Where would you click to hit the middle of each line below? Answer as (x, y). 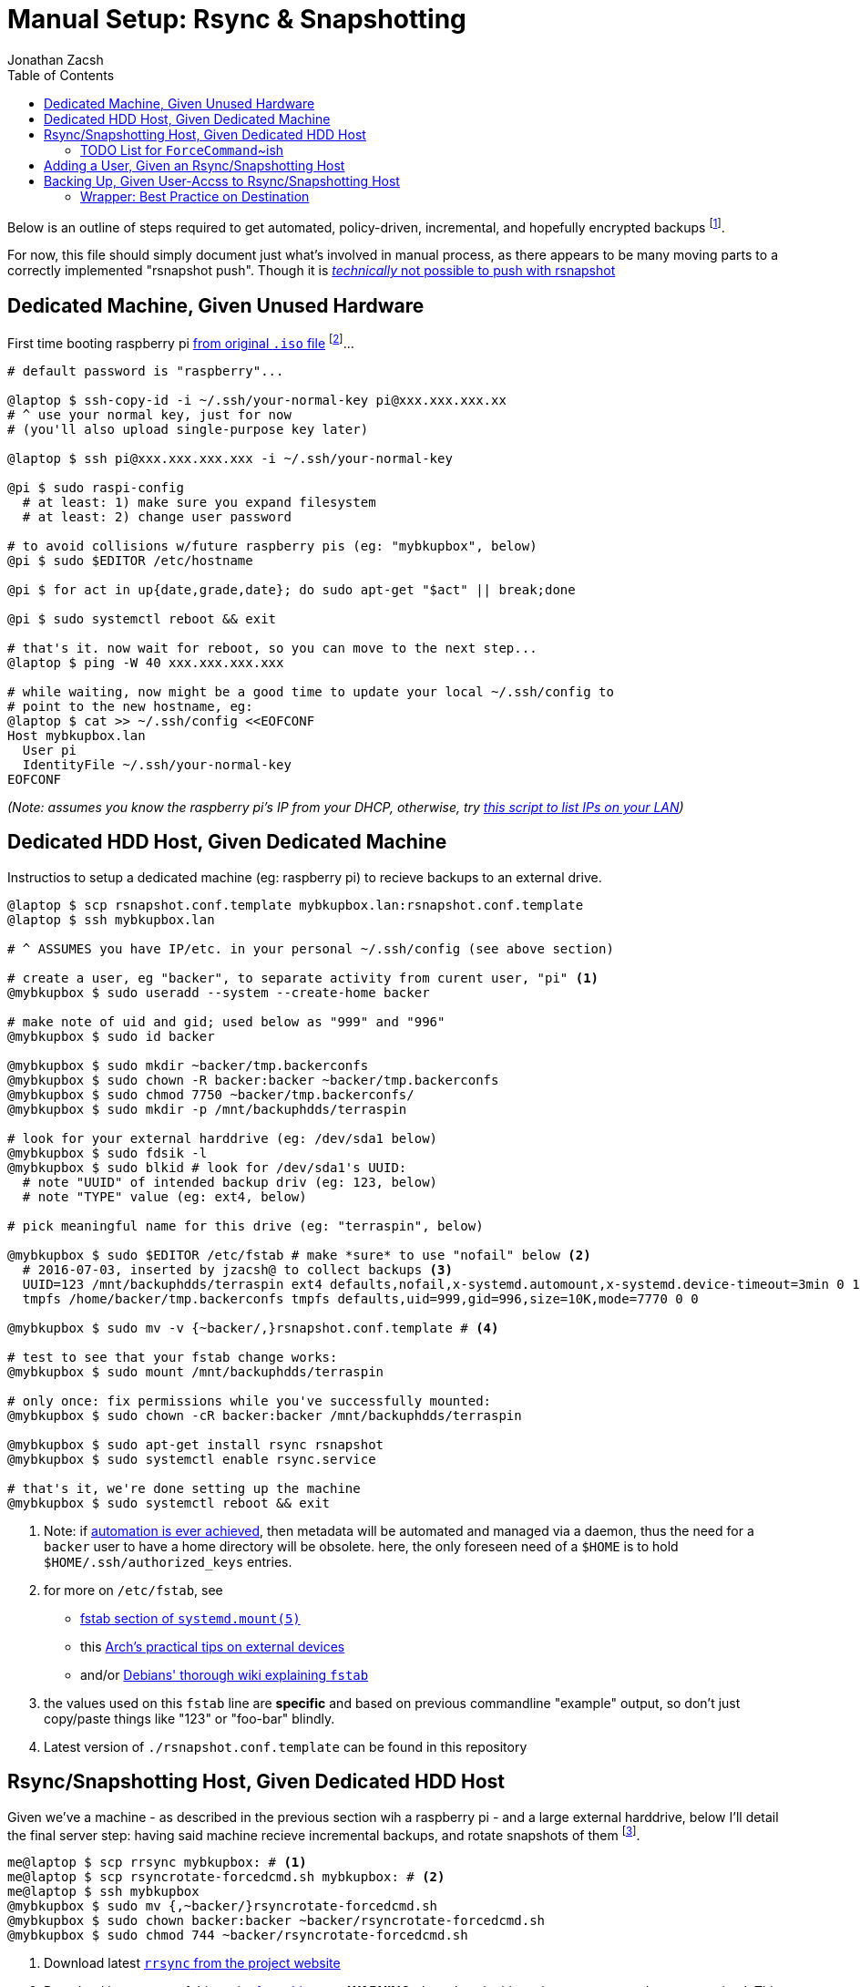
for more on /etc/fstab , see (133, 1590)
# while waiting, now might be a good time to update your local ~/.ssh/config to (311, 691)
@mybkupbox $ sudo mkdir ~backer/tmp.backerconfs (188, 1065)
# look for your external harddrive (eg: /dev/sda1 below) (223, 1138)
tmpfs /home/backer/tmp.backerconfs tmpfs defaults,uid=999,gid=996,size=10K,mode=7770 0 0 (360, 1298)
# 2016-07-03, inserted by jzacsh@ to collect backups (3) (237, 1269)
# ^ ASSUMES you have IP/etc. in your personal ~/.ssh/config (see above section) (311, 948)
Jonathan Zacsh (56, 59)
